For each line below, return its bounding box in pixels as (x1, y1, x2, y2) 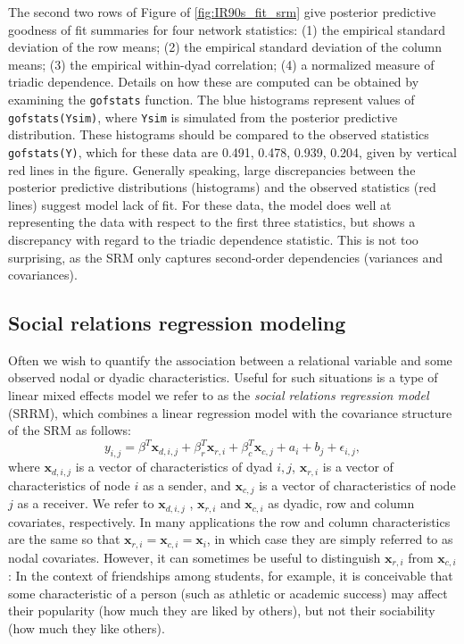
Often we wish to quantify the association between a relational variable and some (8, 350, 452, 369)
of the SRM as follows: (8, 421, 132, 439)
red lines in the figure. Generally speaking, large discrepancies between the (8, 160, 416, 179)
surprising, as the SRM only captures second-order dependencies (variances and (8, 247, 443, 266)
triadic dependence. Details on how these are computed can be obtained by (8, 72, 419, 91)
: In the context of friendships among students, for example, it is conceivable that (8, 566, 453, 585)
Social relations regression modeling (8, 309, 346, 337)
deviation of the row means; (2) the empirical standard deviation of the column (8, 38, 443, 56)
